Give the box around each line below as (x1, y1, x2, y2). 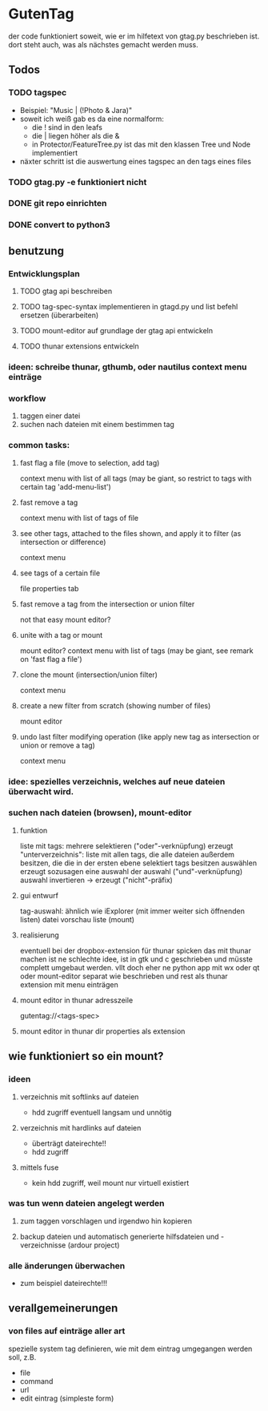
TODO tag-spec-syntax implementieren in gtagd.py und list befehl (19, 302, 238, 312)
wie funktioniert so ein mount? (8, 1050, 164, 1063)
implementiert (31, 147, 78, 157)
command (19, 1376, 54, 1386)
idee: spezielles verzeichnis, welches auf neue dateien (8, 776, 226, 787)
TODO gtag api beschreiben (19, 286, 113, 296)
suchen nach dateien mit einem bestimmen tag (19, 420, 174, 429)
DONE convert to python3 (8, 220, 110, 231)
